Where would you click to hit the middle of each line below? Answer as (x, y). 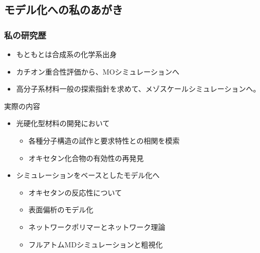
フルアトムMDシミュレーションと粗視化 (96, 244)
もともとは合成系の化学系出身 (67, 54)
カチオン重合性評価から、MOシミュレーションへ (98, 71)
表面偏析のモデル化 (61, 210)
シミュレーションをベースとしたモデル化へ (88, 175)
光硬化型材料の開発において (63, 123)
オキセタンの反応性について (75, 192)
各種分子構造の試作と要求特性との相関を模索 (104, 140)
